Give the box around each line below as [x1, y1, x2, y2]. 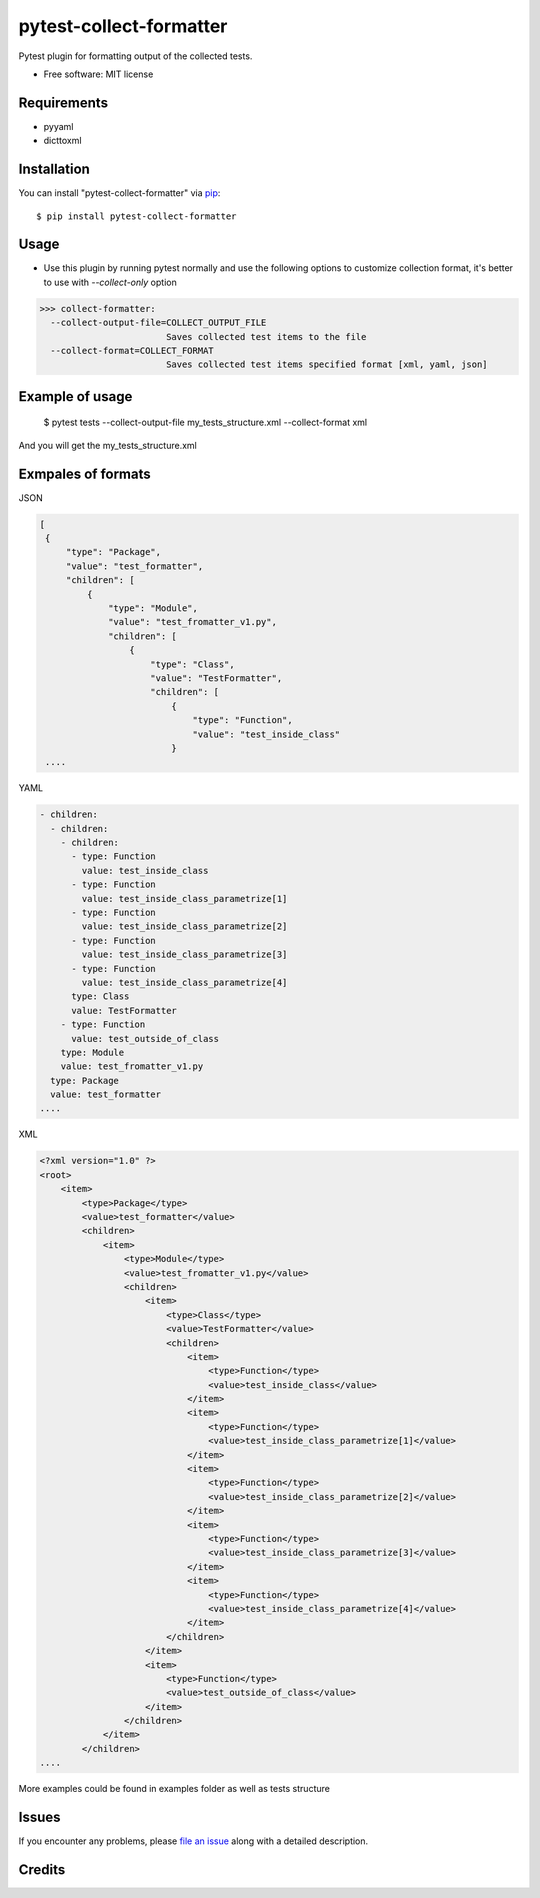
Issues [18, 1809, 61, 1826]
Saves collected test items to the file [165, 331, 367, 342]
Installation [18, 161, 90, 178]
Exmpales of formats [18, 465, 152, 482]
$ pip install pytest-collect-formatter [36, 210, 237, 222]
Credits [18, 1861, 66, 1878]
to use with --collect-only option [43, 276, 177, 288]
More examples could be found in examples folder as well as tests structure [18, 1783, 330, 1795]
